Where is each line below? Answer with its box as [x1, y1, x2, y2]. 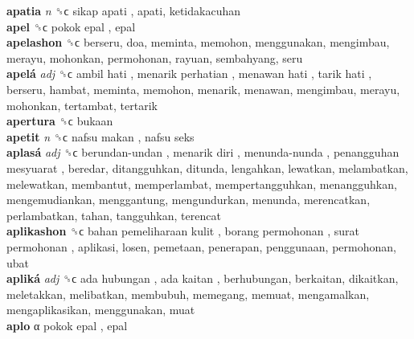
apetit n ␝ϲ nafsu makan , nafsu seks [6, 128, 195, 145]
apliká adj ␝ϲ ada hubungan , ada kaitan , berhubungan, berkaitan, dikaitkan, [6, 270, 399, 287]
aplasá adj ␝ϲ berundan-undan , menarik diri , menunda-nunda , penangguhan [6, 144, 400, 161]
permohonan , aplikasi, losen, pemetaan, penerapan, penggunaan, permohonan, [6, 238, 396, 255]
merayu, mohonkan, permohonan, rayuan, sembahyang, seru [6, 49, 303, 66]
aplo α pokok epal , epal [6, 317, 128, 333]
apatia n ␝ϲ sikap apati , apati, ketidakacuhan [6, 2, 240, 18]
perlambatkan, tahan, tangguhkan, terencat [6, 206, 221, 223]
